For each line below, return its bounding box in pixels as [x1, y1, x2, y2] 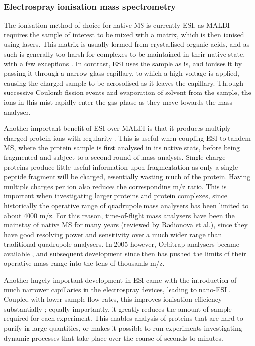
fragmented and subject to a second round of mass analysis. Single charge [4, 152, 226, 162]
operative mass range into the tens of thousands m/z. [4, 258, 165, 268]
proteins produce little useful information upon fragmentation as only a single [4, 161, 238, 172]
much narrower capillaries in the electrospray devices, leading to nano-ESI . [4, 284, 231, 294]
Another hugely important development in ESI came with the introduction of [4, 275, 237, 285]
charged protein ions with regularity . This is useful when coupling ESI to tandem [4, 132, 251, 143]
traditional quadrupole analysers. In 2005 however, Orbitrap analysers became [4, 239, 239, 249]
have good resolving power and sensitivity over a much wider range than [4, 229, 222, 239]
